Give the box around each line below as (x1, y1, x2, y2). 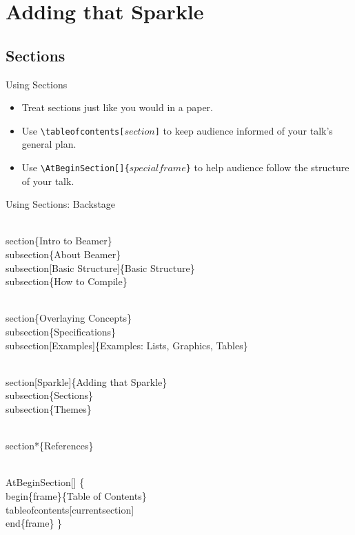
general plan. (21, 137, 77, 151)
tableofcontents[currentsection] (6, 502, 134, 516)
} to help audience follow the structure (185, 160, 349, 175)
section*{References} (6, 438, 94, 453)
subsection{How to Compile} (6, 274, 128, 289)
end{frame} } (6, 516, 63, 530)
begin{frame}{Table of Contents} (6, 488, 147, 503)
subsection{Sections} (6, 388, 94, 402)
